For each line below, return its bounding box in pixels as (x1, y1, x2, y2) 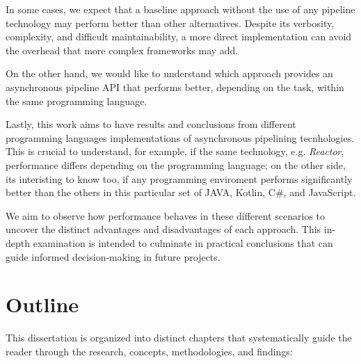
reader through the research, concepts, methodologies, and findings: (6, 344, 293, 358)
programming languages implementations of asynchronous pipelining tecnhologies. (6, 130, 355, 145)
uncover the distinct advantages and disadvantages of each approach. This (6, 222, 321, 236)
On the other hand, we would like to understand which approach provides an (6, 66, 333, 81)
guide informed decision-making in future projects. (6, 249, 220, 264)
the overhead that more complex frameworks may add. (6, 42, 239, 57)
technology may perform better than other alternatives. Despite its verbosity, (6, 15, 335, 30)
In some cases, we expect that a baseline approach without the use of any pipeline (6, 2, 355, 16)
